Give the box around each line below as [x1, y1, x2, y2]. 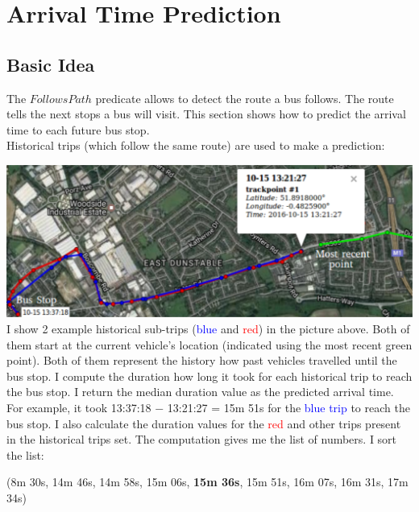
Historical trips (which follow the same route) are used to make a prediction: [6, 137, 385, 154]
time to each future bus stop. [6, 121, 150, 138]
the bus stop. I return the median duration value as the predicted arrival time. [6, 383, 394, 400]
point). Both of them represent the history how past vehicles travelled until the [6, 352, 397, 369]
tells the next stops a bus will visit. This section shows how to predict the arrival [6, 105, 406, 122]
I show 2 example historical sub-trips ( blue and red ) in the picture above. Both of [6, 320, 410, 337]
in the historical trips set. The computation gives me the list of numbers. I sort [6, 431, 397, 448]
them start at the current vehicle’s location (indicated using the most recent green [6, 336, 413, 353]
